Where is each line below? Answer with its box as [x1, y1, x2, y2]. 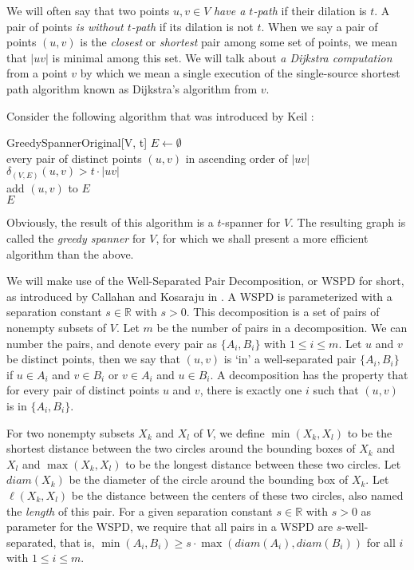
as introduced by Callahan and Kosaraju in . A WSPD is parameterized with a [6, 287, 392, 304]
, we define [212, 424, 265, 441]
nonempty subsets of [6, 319, 107, 336]
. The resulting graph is [290, 214, 406, 231]
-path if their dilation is [253, 2, 367, 18]
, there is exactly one [199, 382, 302, 398]
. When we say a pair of [261, 18, 378, 34]
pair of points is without [6, 18, 124, 34]
